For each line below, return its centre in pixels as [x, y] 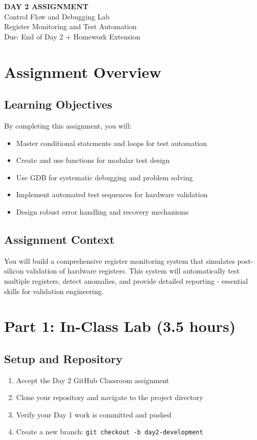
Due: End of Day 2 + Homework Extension [72, 36]
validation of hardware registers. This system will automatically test [133, 271]
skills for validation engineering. [54, 291]
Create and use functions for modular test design [93, 160]
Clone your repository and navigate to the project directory [110, 397]
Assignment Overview [83, 71]
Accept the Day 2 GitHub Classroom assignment [93, 380]
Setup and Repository [63, 358]
